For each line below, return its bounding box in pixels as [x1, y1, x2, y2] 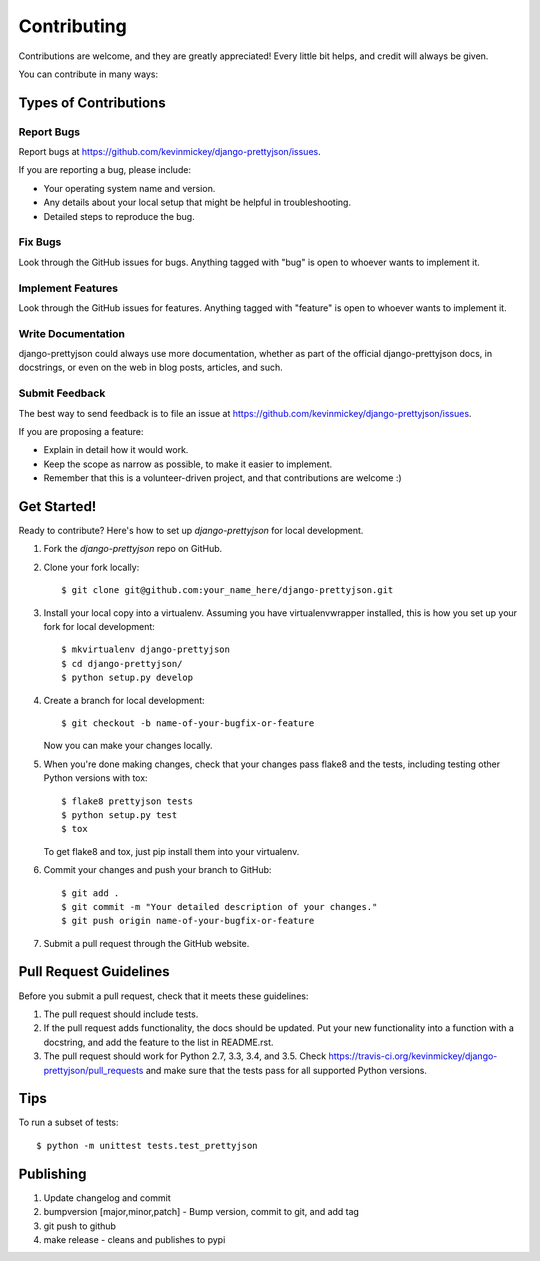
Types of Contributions [18, 94, 166, 111]
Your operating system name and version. [43, 182, 216, 194]
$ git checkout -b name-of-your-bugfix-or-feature [61, 717, 315, 729]
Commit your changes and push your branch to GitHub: [43, 864, 272, 876]
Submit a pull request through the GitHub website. [43, 937, 250, 949]
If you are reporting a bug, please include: [18, 164, 192, 176]
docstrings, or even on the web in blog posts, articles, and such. [18, 361, 284, 374]
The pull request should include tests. [43, 1008, 199, 1020]
